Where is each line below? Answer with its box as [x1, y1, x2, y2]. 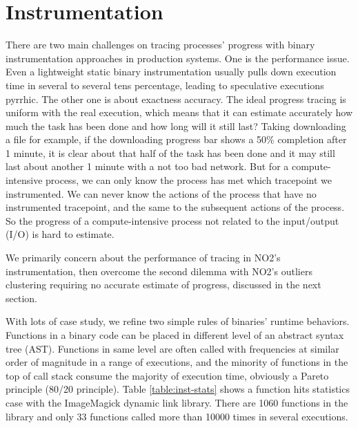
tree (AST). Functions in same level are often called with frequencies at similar [6, 341, 339, 355]
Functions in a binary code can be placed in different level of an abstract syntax [6, 328, 344, 342]
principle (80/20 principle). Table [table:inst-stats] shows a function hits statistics [6, 382, 350, 396]
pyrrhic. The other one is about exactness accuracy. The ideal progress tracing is [6, 91, 346, 106]
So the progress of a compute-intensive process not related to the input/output [6, 213, 339, 227]
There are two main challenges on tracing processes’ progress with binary [6, 37, 315, 52]
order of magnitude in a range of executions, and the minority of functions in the [6, 355, 348, 369]
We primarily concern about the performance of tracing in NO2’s [6, 250, 281, 265]
